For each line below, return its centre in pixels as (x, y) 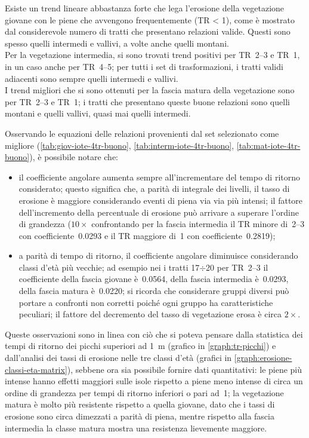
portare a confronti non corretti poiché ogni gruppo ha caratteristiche (146, 302)
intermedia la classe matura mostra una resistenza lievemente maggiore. (136, 428)
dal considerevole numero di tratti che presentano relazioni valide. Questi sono (148, 31)
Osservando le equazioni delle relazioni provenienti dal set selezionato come (142, 133)
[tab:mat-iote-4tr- (268, 145)
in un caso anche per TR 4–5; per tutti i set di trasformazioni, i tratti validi (144, 66)
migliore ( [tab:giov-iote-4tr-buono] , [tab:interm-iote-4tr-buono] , (120, 145)
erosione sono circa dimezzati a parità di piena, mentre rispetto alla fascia (140, 416)
